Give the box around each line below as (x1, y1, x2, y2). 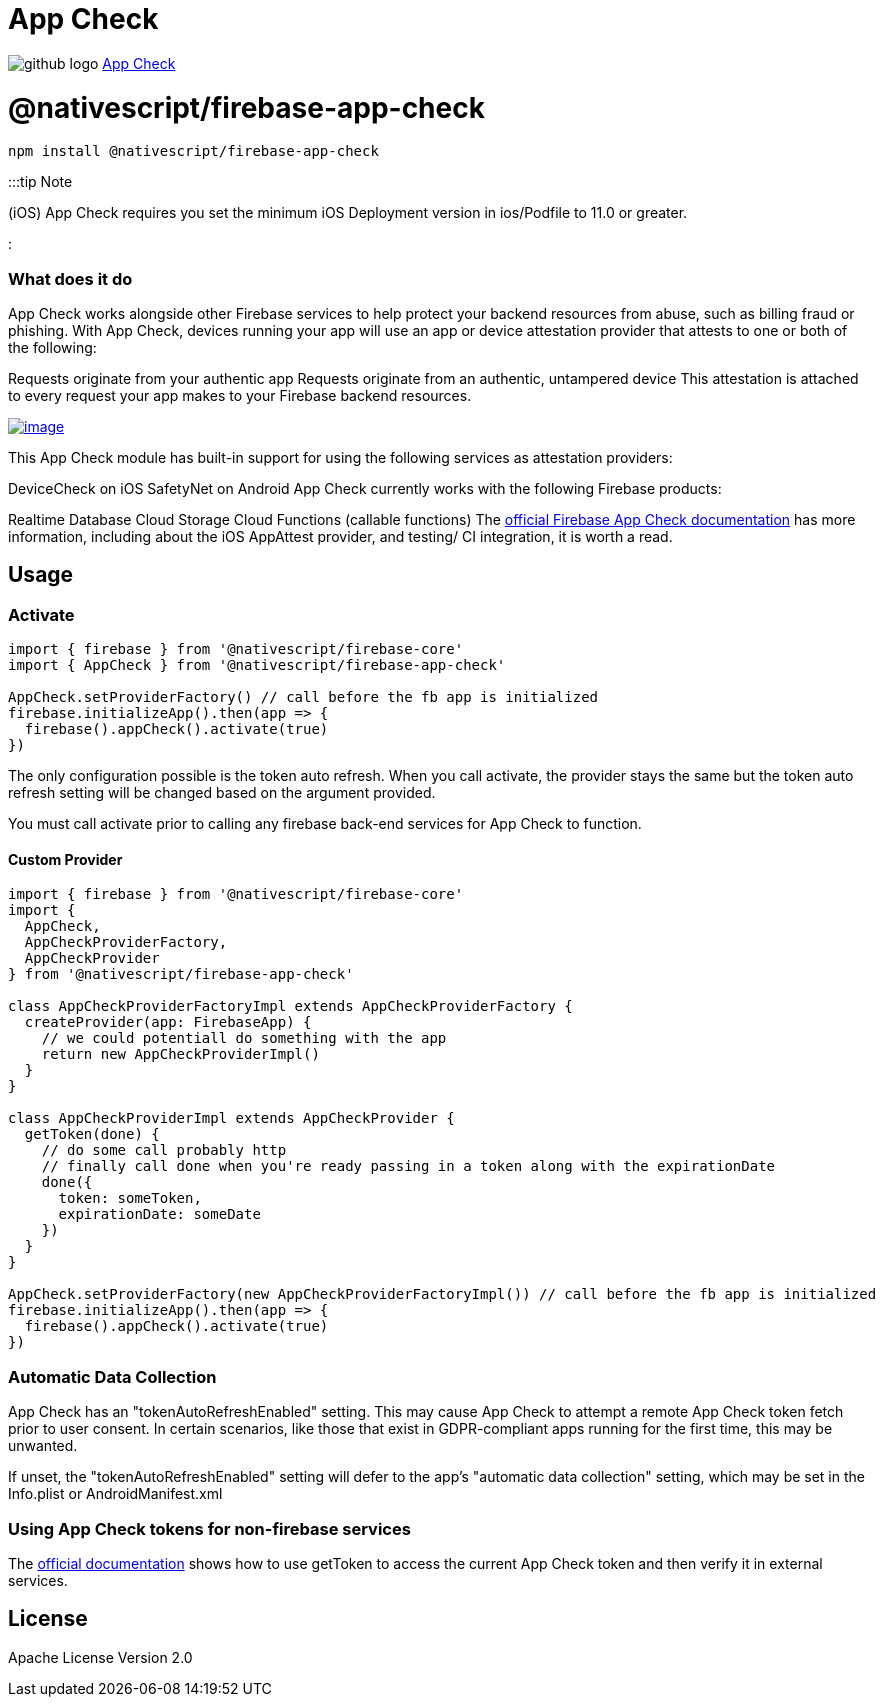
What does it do (8, 268, 133, 289)
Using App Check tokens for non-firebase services (8, 1518, 411, 1539)
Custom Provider (8, 850, 123, 868)
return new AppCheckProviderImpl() (41, 1046, 320, 1063)
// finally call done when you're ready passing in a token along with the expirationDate (41, 1158, 776, 1175)
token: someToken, (58, 1190, 202, 1207)
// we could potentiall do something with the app (41, 1030, 447, 1047)
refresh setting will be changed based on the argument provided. (8, 784, 436, 802)
